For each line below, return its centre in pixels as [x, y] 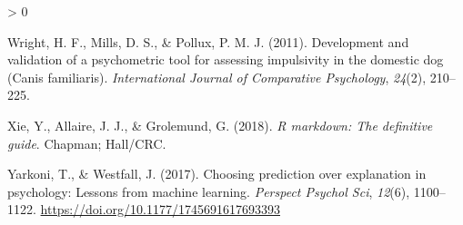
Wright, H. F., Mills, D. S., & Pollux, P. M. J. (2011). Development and [208, 41]
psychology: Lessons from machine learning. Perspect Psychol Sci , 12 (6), [209, 191]
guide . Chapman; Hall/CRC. [87, 143]
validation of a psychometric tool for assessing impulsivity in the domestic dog [226, 59]
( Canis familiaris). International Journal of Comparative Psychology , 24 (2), [217, 77]
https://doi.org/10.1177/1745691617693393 [160, 209]
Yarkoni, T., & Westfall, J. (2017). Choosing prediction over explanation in [217, 174]
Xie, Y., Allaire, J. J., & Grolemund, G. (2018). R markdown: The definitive [220, 125]
